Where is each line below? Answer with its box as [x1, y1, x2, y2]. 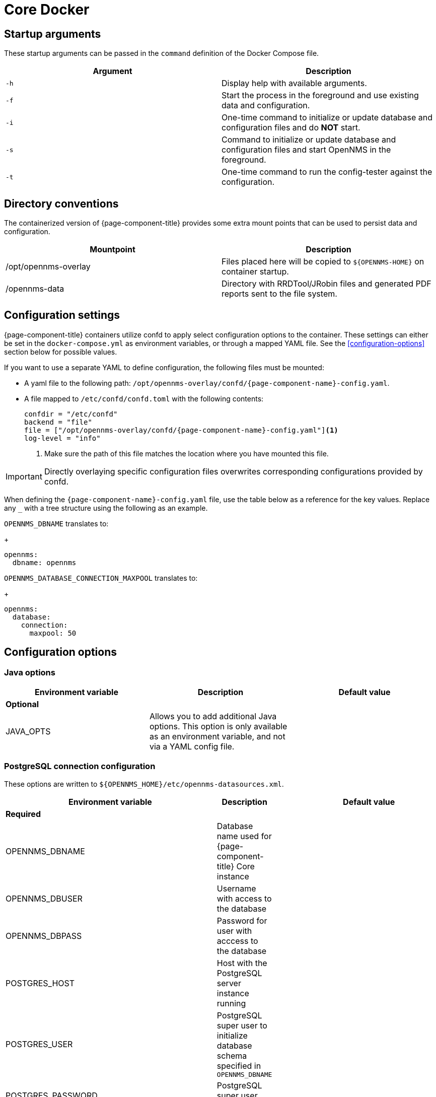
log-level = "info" [24, 434, 101, 442]
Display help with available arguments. [222, 78, 367, 89]
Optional [6, 699, 39, 710]
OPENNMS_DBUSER [6, 893, 83, 904]
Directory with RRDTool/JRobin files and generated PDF [222, 279, 431, 289]
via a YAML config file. [149, 741, 235, 752]
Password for [216, 915, 267, 926]
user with [216, 925, 252, 936]
